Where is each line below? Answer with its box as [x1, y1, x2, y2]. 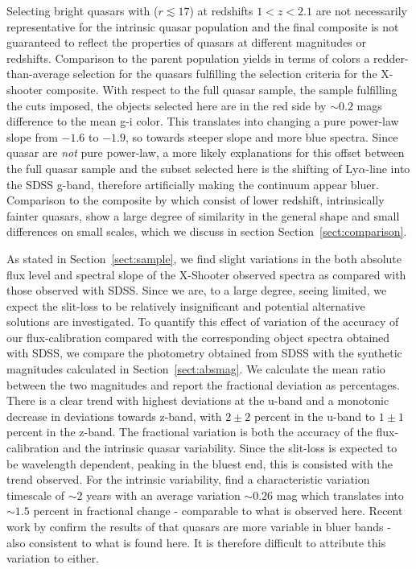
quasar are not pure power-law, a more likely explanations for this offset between [6, 144, 405, 161]
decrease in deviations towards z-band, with [6, 407, 222, 424]
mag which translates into [276, 486, 404, 503]
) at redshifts [189, 2, 253, 19]
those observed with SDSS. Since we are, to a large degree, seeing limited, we [6, 282, 387, 299]
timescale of [6, 486, 65, 503]
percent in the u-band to [253, 407, 376, 424]
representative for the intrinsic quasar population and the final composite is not [6, 18, 399, 35]
